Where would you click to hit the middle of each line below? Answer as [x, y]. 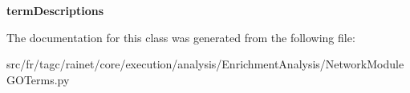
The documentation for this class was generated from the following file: [181, 37]
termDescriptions [55, 10]
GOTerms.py [38, 79]
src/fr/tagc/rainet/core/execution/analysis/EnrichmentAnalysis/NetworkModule [205, 64]
